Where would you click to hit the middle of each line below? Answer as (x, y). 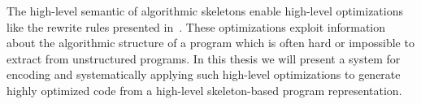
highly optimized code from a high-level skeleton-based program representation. (204, 90)
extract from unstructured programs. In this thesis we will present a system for (204, 58)
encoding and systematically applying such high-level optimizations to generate (204, 74)
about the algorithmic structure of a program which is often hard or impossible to (210, 43)
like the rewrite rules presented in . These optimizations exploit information (196, 26)
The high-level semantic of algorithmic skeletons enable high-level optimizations (205, 11)
